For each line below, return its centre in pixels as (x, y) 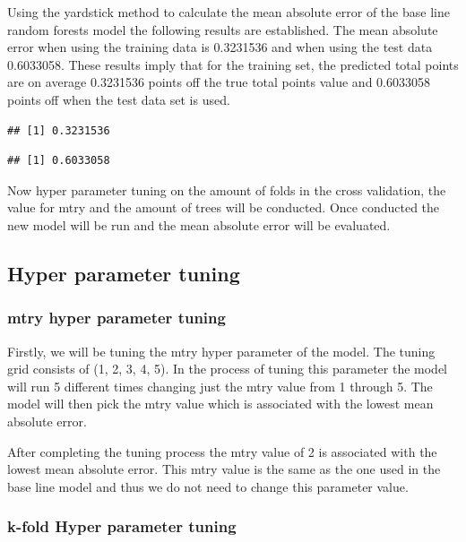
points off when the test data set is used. (119, 99)
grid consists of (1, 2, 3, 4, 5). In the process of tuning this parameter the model (227, 369)
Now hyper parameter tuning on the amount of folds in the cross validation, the (227, 189)
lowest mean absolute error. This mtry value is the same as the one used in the (224, 469)
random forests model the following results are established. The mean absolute (223, 29)
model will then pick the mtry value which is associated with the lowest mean (220, 404)
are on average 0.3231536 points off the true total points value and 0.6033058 (219, 82)
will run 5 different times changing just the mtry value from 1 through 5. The (220, 386)
